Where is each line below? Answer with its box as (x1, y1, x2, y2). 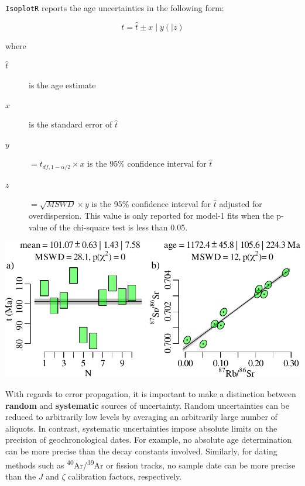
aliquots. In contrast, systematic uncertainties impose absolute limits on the (5, 422, 277, 434)
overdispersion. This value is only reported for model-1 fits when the (29, 209, 274, 222)
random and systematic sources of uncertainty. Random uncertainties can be (5, 399, 289, 411)
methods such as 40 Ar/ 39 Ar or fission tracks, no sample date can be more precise (5, 457, 296, 471)
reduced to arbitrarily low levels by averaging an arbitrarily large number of (5, 411, 277, 423)
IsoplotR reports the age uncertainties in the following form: (5, 2, 224, 13)
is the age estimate (29, 79, 96, 91)
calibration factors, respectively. (68, 470, 182, 482)
